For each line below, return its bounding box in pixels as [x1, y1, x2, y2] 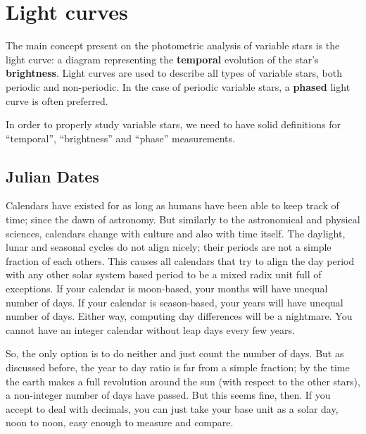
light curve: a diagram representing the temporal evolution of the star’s [6, 51, 319, 66]
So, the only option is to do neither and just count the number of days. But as [6, 346, 344, 361]
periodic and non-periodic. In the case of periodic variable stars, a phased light [6, 79, 351, 94]
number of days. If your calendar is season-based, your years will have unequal [6, 294, 343, 309]
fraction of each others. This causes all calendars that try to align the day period [6, 253, 355, 268]
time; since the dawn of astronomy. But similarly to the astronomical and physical [6, 212, 360, 227]
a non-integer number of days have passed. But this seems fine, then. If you [6, 387, 331, 402]
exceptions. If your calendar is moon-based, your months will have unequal [6, 281, 328, 296]
